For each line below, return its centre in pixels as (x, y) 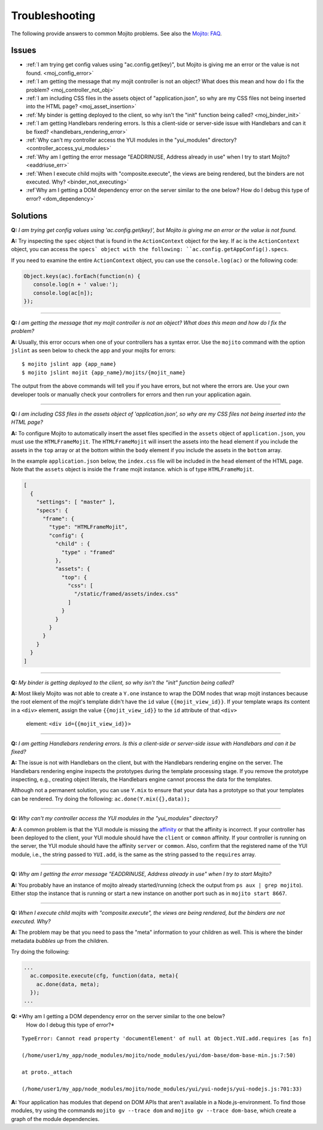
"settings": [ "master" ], (76, 502)
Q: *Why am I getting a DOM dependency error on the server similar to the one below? (118, 1016)
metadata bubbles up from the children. (60, 940)
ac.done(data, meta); (68, 984)
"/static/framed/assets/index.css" (126, 594)
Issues (24, 51)
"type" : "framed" (89, 552)
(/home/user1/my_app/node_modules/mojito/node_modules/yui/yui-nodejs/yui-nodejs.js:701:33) (162, 1089)
